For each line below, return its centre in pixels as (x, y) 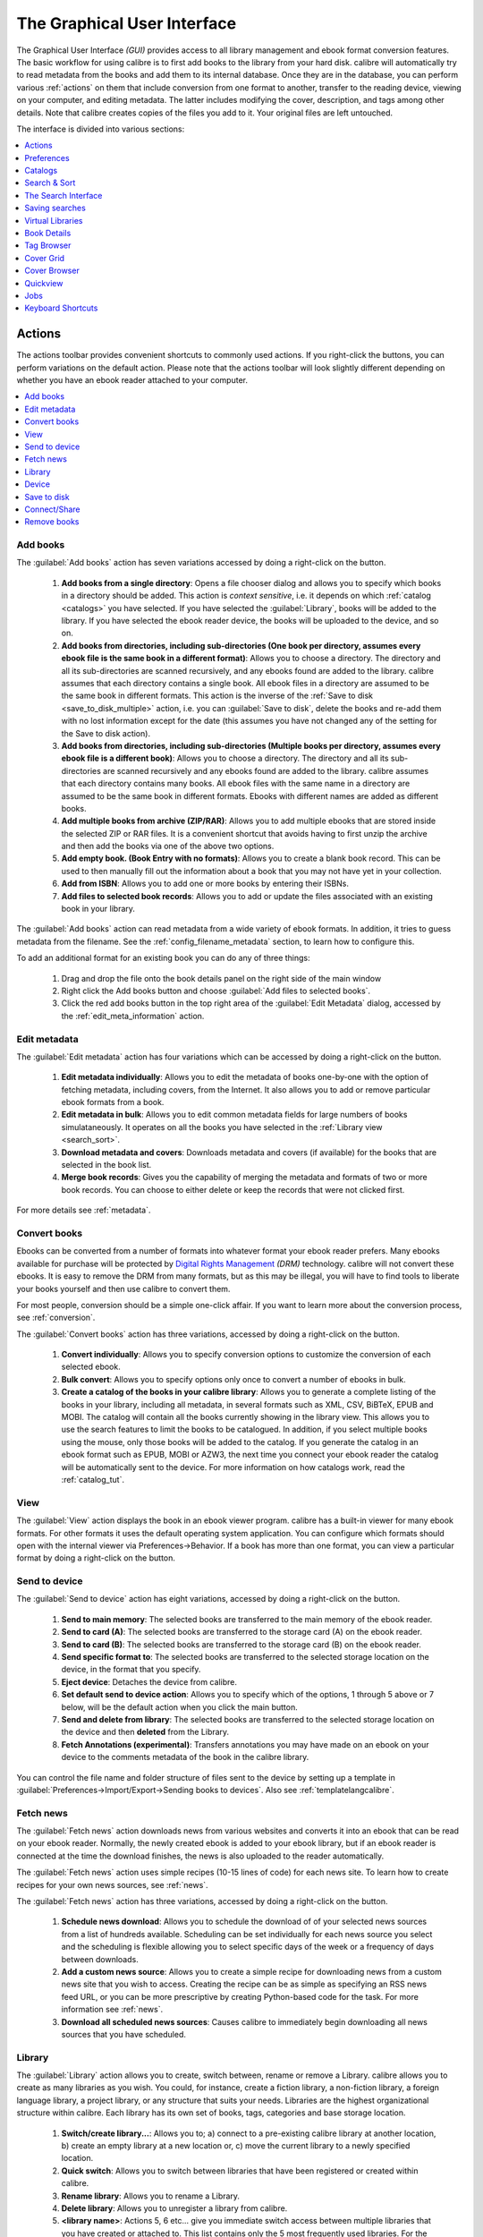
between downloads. (100, 1959)
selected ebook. (91, 1367)
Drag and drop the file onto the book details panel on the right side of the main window (221, 978)
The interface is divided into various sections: (101, 129)
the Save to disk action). (106, 733)
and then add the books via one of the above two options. (168, 846)
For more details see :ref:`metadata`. (84, 1210)
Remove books (52, 522)
